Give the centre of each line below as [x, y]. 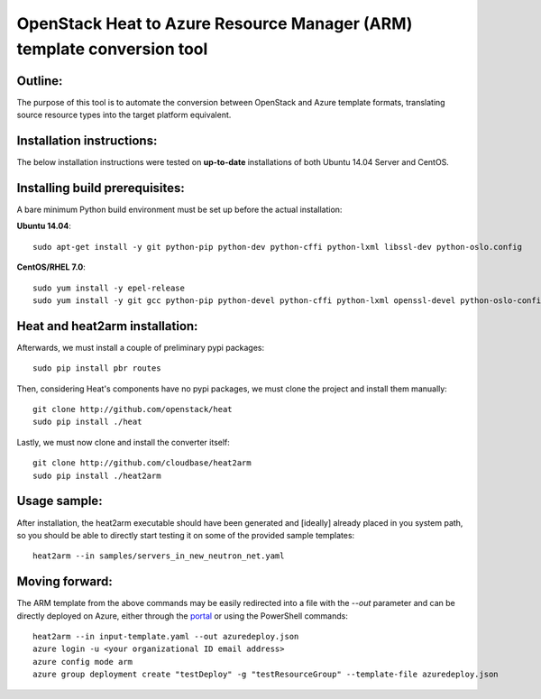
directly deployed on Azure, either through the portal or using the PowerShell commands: [183, 616]
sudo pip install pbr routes [97, 368]
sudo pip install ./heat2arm [97, 475]
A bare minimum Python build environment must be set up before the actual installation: [179, 210]
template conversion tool [112, 49]
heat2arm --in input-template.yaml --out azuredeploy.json [166, 637]
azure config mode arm [83, 662]
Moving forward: [64, 582]
